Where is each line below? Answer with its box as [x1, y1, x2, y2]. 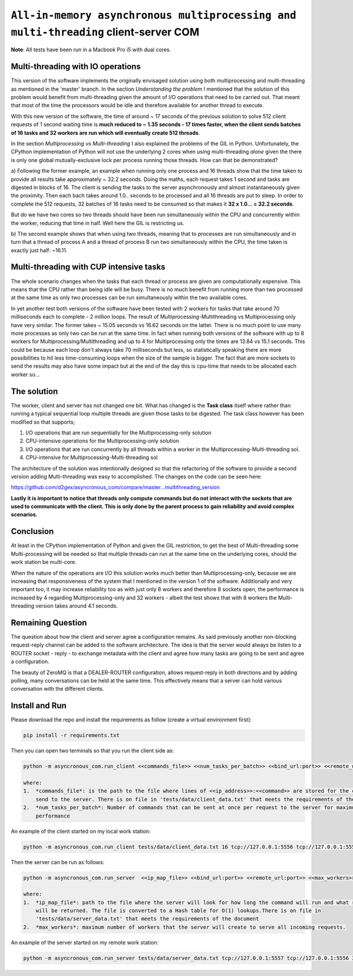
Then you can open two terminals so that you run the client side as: [11, 747, 174, 754]
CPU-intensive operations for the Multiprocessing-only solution [25, 437, 179, 444]
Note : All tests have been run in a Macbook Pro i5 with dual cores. [11, 46, 171, 53]
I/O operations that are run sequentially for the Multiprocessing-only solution [25, 429, 212, 436]
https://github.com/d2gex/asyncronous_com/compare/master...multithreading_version [11, 484, 220, 491]
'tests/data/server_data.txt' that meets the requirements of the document [35, 915, 259, 922]
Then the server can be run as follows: [11, 858, 105, 866]
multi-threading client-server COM [11, 25, 199, 38]
